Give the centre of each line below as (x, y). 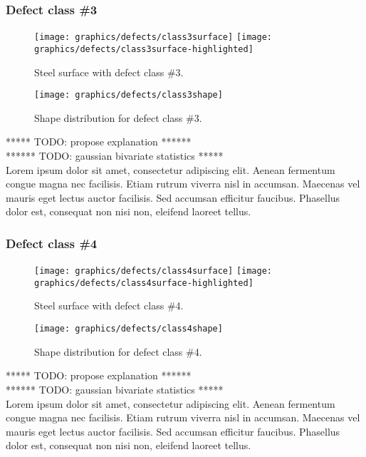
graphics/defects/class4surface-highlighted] (144, 283)
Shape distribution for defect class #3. (118, 117)
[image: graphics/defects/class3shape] (129, 95)
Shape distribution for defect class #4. (118, 351)
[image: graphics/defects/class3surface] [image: (153, 37)
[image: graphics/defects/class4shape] (129, 329)
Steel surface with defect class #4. (109, 305)
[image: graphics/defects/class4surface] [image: (153, 271)
